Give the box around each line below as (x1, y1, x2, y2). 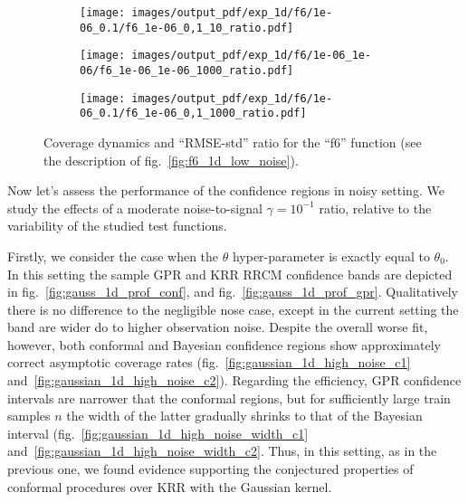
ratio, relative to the (319, 198, 432, 217)
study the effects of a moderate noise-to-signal (7, 198, 263, 217)
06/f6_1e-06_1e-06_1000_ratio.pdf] (80, 63, 294, 77)
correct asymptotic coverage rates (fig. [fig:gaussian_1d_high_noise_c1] (7, 353, 411, 372)
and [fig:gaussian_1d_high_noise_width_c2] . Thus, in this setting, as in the (7, 441, 437, 460)
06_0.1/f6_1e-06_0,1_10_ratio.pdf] (80, 21, 294, 34)
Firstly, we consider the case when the (7, 246, 219, 265)
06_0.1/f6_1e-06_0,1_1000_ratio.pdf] (80, 107, 307, 120)
